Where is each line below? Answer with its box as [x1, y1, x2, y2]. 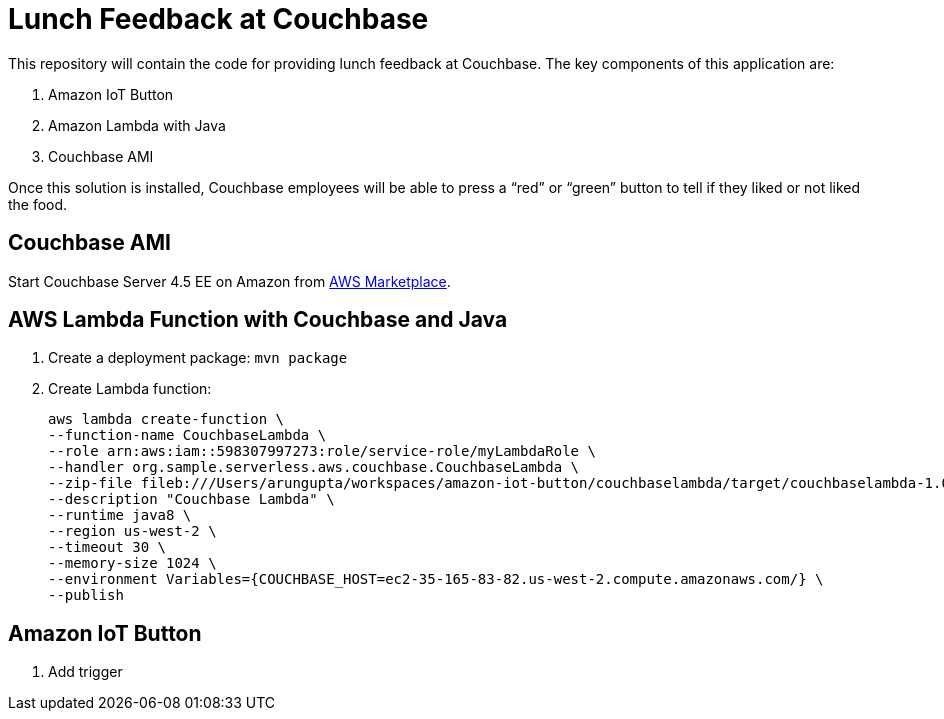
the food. [8, 195, 68, 213]
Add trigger [48, 663, 123, 681]
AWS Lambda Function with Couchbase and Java [8, 307, 508, 333]
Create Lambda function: [48, 380, 212, 398]
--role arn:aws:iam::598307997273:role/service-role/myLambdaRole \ [48, 443, 596, 460]
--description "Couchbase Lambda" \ [48, 491, 335, 508]
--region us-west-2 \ [48, 523, 217, 540]
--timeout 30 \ [48, 539, 167, 556]
